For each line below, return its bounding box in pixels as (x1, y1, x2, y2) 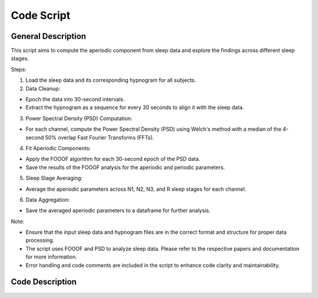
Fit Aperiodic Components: (25, 144, 91, 151)
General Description (11, 31, 87, 41)
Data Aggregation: (25, 196, 70, 203)
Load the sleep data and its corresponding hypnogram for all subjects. (25, 77, 197, 84)
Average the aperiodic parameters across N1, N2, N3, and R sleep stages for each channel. (25, 186, 247, 193)
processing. (25, 237, 55, 244)
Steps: (11, 65, 26, 73)
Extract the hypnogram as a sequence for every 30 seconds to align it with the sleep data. (25, 104, 244, 111)
